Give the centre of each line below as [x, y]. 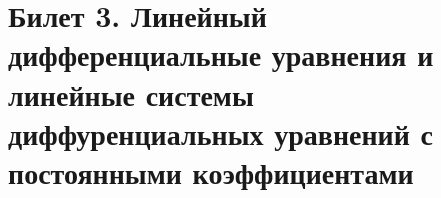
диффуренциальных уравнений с [221, 132]
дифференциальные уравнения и [221, 54]
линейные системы [131, 93]
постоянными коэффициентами [211, 171]
